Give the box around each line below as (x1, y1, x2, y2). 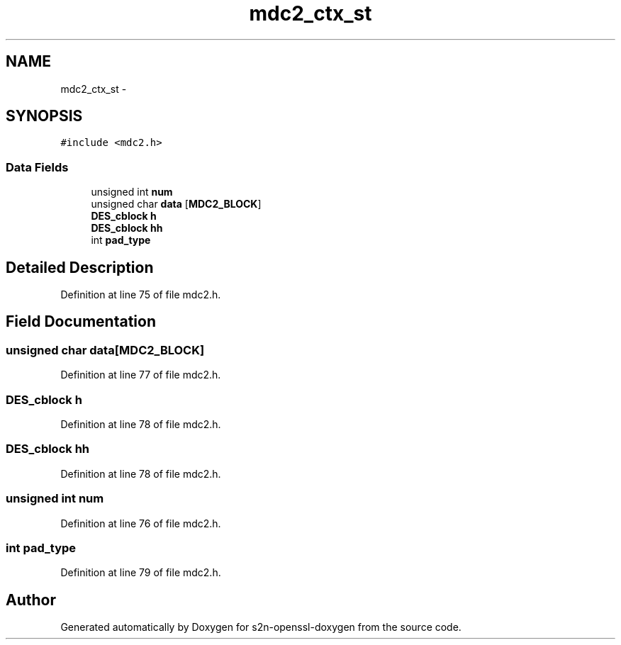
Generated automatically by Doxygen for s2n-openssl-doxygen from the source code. (60, 621, 461, 634)
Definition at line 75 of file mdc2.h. (60, 288, 221, 301)
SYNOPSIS (6, 107, 83, 125)
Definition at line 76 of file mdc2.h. (60, 517, 221, 529)
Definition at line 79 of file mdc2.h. (60, 566, 221, 579)
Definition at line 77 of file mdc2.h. (60, 369, 221, 381)
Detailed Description (6, 258, 154, 276)
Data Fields (6, 159, 69, 174)
